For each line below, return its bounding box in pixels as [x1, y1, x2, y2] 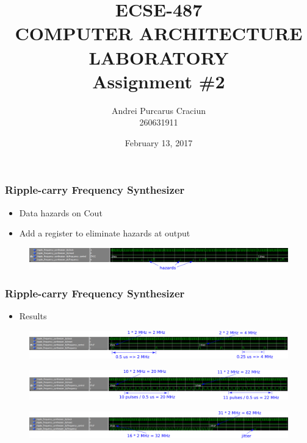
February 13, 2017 [125, 136, 193, 149]
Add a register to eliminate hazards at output [19, 227, 190, 239]
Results [19, 309, 47, 322]
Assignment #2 [92, 68, 225, 93]
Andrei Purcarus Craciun [111, 104, 206, 116]
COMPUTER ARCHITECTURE [15, 21, 303, 46]
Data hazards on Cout [19, 206, 103, 219]
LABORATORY [88, 44, 229, 69]
